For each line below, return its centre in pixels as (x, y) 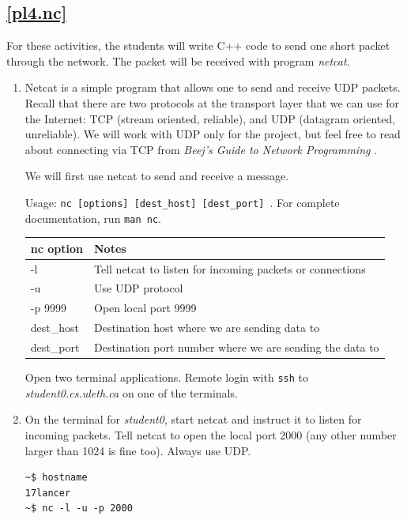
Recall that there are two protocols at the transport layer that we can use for (212, 102)
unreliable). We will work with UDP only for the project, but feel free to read (213, 134)
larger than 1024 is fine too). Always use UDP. (138, 450)
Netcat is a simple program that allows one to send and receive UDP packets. (213, 87)
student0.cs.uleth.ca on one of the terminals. (131, 392)
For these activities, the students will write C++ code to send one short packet (198, 45)
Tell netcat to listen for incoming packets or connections (230, 268)
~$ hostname (56, 478)
